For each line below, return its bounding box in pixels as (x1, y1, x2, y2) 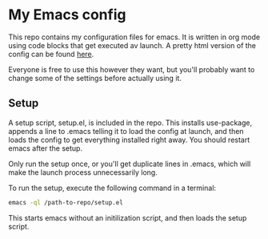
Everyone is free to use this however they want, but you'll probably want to (8, 64, 255, 74)
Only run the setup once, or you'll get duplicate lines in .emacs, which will (8, 159, 251, 168)
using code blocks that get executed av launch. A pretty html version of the (8, 40, 257, 50)
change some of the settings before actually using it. (8, 73, 182, 83)
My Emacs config (8, 6, 126, 24)
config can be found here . (8, 49, 94, 59)
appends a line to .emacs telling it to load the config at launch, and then (8, 126, 244, 136)
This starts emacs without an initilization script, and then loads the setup (8, 213, 247, 222)
